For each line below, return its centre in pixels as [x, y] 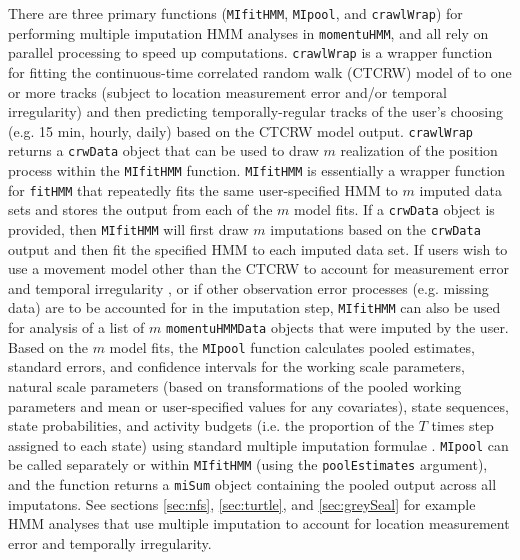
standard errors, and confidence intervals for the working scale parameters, [236, 366]
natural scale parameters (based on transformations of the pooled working [235, 386]
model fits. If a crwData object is [394, 209]
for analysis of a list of [76, 327]
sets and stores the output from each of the [140, 209]
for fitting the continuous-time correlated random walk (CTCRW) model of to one [260, 71]
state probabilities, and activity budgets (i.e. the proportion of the [211, 425]
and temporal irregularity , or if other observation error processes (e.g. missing [248, 287]
